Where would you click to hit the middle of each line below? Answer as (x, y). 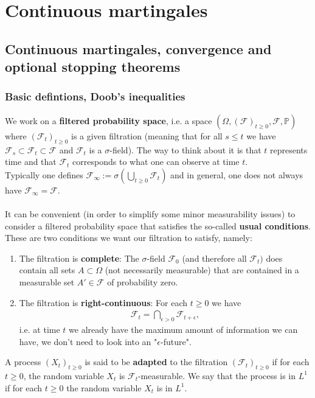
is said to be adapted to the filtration (156, 362)
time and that (31, 162)
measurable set (47, 281)
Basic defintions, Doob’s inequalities (95, 96)
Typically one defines (44, 174)
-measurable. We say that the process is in (216, 375)
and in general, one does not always (237, 174)
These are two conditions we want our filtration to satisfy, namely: (129, 238)
